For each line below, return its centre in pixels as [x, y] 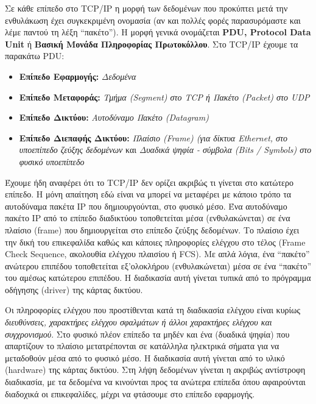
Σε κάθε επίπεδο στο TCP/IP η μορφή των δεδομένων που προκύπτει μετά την [146, 8]
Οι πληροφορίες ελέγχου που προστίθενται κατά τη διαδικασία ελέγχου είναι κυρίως [153, 310]
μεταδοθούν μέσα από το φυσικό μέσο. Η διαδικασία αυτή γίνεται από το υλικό [145, 357]
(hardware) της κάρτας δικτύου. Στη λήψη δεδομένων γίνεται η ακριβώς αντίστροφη [155, 370]
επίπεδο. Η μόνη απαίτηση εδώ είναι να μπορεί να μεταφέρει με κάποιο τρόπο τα [148, 194]
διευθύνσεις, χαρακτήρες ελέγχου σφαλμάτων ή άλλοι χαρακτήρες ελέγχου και [139, 322]
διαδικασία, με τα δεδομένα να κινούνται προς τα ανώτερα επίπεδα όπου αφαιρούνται [155, 382]
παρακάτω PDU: [35, 56]
